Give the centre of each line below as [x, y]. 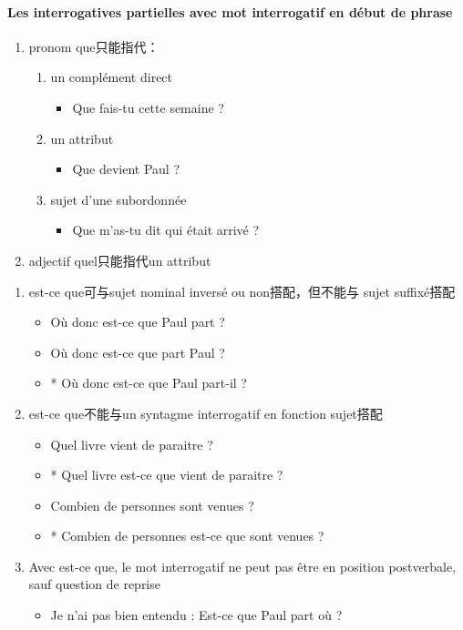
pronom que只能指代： [94, 46]
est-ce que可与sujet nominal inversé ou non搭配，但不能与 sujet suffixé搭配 [242, 291]
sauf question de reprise [94, 584]
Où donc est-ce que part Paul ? [138, 352]
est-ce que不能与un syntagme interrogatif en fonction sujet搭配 [206, 413]
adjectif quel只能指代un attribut [120, 260]
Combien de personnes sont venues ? [152, 505]
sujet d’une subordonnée [118, 199]
